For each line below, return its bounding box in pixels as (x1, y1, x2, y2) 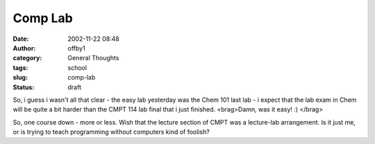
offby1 (67, 44, 86, 52)
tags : (12, 63, 28, 72)
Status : (12, 83, 35, 91)
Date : (12, 35, 29, 43)
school (67, 63, 87, 72)
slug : (12, 73, 28, 82)
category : (12, 54, 42, 62)
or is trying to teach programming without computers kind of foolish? (12, 128, 210, 136)
